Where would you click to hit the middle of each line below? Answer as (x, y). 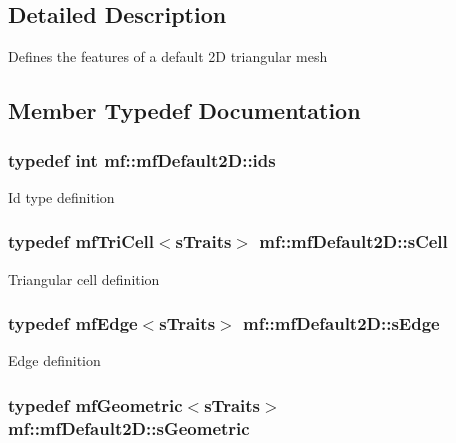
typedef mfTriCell (81, 241)
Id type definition (61, 196)
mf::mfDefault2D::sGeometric (129, 427)
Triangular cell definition (84, 278)
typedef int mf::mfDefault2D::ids (142, 159)
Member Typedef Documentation (184, 110)
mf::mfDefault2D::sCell (353, 241)
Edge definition (54, 360)
